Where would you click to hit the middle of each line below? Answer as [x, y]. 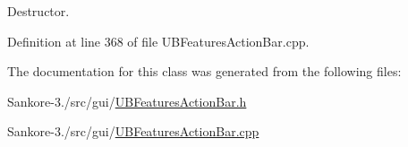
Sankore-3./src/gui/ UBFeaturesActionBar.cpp [133, 131]
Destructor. [38, 11]
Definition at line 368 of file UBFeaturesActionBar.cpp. [158, 41]
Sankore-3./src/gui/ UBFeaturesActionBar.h [127, 101]
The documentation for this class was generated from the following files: [204, 71]
